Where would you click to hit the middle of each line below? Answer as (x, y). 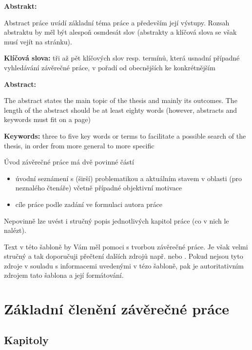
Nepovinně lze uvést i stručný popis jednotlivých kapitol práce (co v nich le (116, 220)
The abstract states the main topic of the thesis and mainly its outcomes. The (121, 100)
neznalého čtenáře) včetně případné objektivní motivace (98, 188)
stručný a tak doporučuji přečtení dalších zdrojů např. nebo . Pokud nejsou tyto (124, 256)
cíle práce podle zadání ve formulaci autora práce (89, 204)
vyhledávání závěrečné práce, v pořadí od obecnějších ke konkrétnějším (110, 67)
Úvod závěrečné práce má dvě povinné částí (69, 162)
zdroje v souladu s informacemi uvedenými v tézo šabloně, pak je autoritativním (124, 265)
